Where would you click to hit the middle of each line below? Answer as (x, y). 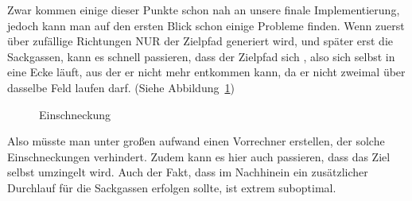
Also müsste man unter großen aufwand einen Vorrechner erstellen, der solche (196, 141)
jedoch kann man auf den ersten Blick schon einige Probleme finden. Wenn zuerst (206, 25)
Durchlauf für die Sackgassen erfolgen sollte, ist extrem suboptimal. (172, 187)
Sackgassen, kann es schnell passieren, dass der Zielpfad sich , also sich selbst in (201, 56)
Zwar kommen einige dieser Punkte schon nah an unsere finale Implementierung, (204, 10)
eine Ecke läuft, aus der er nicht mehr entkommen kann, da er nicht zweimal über (206, 72)
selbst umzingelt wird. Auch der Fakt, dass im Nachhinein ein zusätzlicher (188, 172)
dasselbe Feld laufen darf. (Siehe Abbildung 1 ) (121, 87)
